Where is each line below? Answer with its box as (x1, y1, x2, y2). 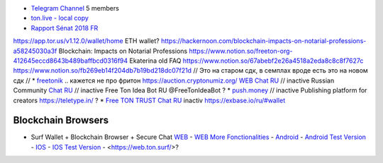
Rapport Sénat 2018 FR (30, 23, 99, 32)
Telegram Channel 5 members (30, 4, 120, 12)
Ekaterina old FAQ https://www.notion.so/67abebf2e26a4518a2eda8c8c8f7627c (129, 56, 364, 65)
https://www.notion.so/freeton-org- (189, 47, 294, 55)
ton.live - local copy (30, 14, 89, 23)
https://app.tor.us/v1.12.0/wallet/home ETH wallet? (13, 37, 160, 45)
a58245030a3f (13, 47, 57, 55)
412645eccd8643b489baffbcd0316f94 (13, 56, 128, 65)
